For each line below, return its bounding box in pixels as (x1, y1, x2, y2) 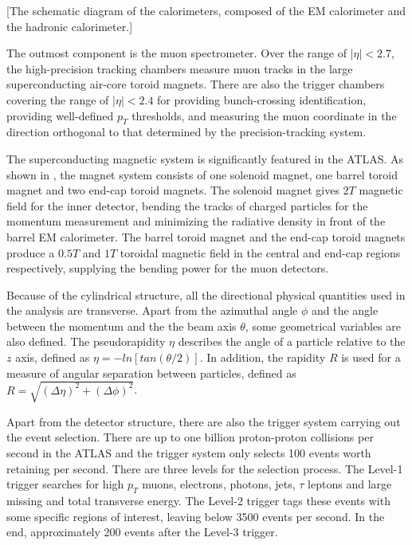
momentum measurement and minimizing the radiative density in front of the (6, 213, 386, 229)
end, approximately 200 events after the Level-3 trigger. (6, 523, 278, 540)
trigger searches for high (6, 476, 124, 492)
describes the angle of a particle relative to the (178, 333, 406, 350)
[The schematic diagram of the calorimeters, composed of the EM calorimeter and (6, 2, 406, 18)
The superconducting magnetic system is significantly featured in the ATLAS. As (6, 150, 404, 167)
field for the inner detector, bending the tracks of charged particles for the (6, 197, 368, 214)
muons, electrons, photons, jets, (142, 476, 296, 492)
